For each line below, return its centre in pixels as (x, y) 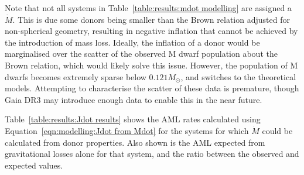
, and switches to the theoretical (238, 76)
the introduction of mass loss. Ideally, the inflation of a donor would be (132, 42)
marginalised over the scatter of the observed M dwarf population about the (141, 54)
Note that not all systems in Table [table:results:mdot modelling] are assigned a (148, 8)
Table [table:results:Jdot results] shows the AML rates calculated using (133, 119)
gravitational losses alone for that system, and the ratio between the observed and (152, 154)
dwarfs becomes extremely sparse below (76, 76)
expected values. (34, 165)
